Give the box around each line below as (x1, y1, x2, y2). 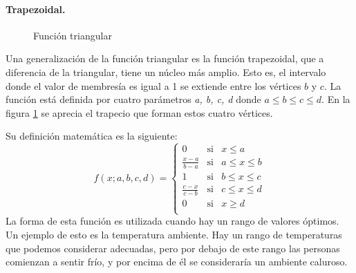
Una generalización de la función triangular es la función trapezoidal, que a (6, 51, 324, 66)
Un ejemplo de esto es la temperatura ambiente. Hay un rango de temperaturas (6, 227, 342, 241)
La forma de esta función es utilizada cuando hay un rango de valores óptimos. (6, 214, 339, 228)
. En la (321, 92, 350, 106)
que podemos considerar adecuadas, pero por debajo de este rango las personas (6, 241, 340, 255)
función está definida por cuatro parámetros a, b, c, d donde (6, 92, 261, 106)
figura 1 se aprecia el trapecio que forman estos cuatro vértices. (6, 105, 273, 120)
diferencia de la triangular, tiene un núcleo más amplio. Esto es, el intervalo (6, 64, 326, 79)
